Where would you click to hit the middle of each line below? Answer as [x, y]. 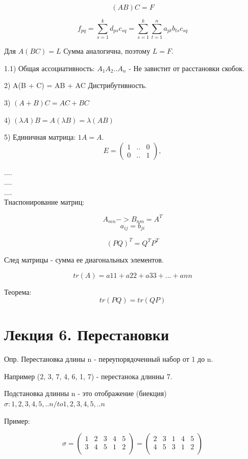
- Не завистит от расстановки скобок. [187, 68]
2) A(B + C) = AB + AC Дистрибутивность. [76, 85]
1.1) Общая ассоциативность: [49, 68]
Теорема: [18, 291]
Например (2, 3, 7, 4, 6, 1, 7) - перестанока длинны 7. [88, 376]
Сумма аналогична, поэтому [107, 51]
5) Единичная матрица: [40, 137]
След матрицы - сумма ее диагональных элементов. [84, 259]
